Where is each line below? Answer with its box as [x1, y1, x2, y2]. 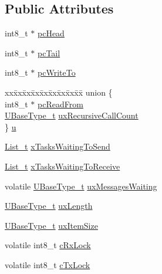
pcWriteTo [38, 66, 76, 79]
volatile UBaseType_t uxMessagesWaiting [5, 180, 157, 192]
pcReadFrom [38, 97, 83, 110]
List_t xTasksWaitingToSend [5, 140, 110, 153]
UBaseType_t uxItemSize [5, 219, 98, 231]
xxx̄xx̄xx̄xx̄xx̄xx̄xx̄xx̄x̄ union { [5, 86, 113, 98]
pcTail [38, 46, 60, 59]
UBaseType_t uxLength [5, 199, 93, 212]
